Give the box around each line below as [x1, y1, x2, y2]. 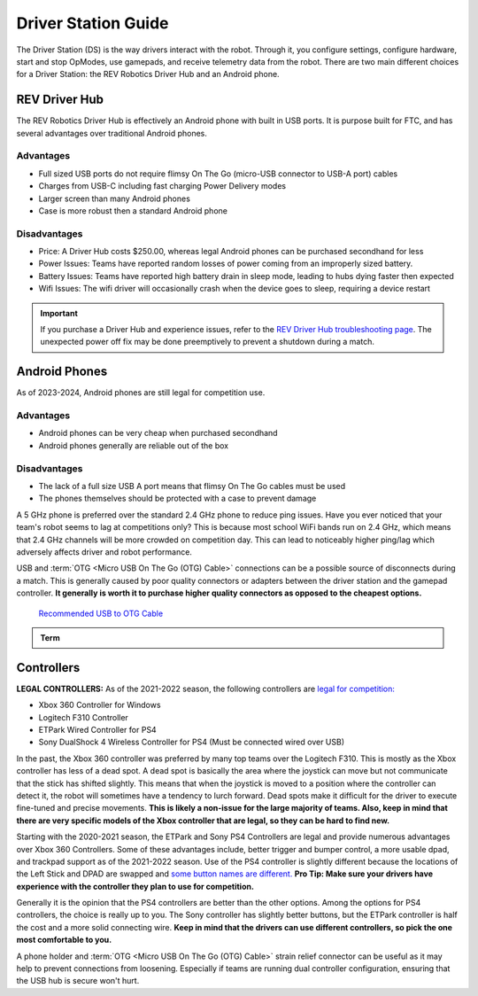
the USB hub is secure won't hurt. [16, 976, 140, 986]
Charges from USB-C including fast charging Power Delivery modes [38, 181, 287, 191]
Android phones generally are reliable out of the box [38, 440, 229, 451]
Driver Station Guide [16, 13, 169, 33]
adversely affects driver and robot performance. [16, 546, 192, 557]
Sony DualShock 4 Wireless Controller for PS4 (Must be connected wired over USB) [38, 736, 345, 748]
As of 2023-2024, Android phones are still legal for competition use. [16, 387, 266, 398]
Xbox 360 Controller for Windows [38, 700, 161, 711]
